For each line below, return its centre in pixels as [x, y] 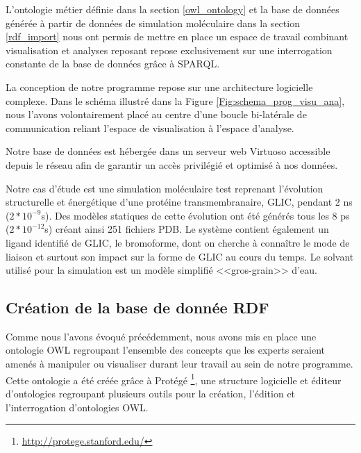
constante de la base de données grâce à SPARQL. [113, 64]
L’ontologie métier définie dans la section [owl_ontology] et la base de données [173, 9]
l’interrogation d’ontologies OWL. [77, 407]
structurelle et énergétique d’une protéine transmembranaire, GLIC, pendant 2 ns [179, 202]
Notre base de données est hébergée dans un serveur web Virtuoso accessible [168, 151]
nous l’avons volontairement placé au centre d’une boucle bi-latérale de [156, 114]
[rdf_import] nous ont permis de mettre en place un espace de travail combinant [177, 36]
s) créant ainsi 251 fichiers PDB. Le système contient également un [187, 229]
